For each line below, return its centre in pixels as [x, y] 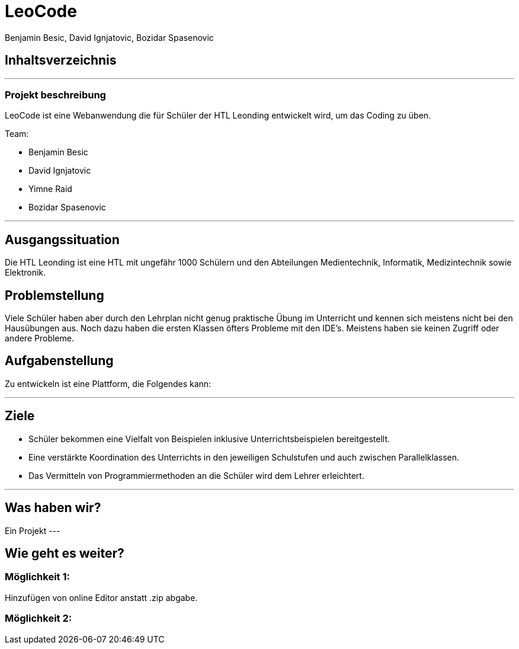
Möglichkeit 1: [37, 577]
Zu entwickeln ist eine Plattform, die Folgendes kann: [108, 383]
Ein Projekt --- [33, 530]
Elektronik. [25, 273]
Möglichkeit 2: [39, 618]
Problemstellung [55, 295]
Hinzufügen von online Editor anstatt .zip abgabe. [101, 597]
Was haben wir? [53, 508]
